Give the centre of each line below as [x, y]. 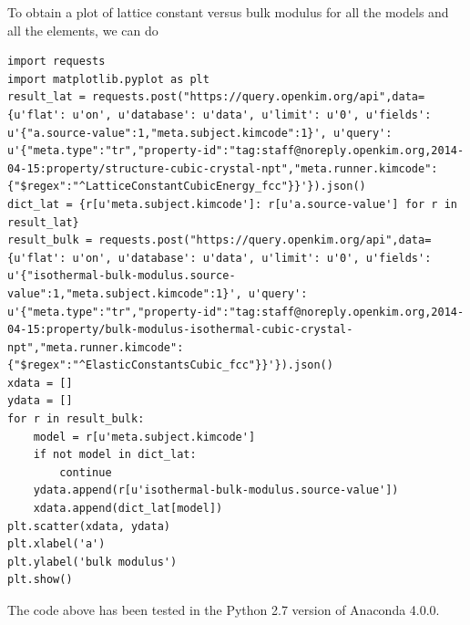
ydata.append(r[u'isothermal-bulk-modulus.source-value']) [216, 490]
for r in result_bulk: [76, 419]
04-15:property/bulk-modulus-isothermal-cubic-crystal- [180, 330]
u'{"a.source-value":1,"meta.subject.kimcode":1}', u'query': [200, 133]
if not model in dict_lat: [115, 455]
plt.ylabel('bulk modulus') [92, 562]
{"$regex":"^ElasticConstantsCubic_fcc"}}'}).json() [170, 365]
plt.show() [40, 580]
